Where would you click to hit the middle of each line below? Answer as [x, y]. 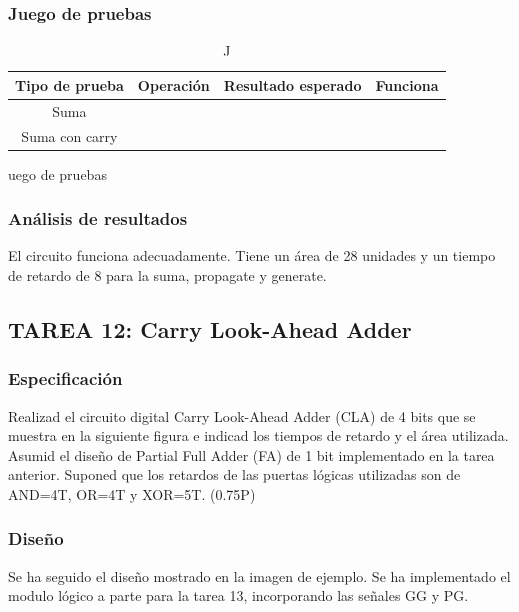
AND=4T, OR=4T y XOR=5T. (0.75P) [132, 493]
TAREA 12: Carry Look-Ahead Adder [210, 328]
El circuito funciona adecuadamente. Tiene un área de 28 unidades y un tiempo [252, 255]
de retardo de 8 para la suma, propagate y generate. [167, 275]
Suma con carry [69, 135]
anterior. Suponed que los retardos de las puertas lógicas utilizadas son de [234, 474]
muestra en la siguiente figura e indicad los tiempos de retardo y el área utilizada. [258, 435]
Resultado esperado [292, 84]
